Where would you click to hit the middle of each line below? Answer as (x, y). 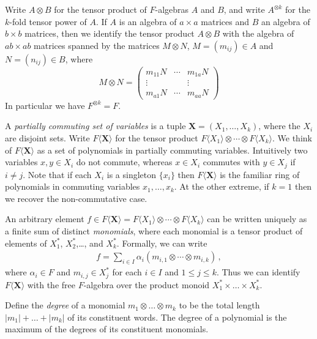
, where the (279, 126)
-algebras (172, 9)
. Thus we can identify (258, 272)
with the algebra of (258, 33)
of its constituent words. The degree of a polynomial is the (177, 317)
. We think (292, 138)
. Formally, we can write (162, 243)
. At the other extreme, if (222, 186)
